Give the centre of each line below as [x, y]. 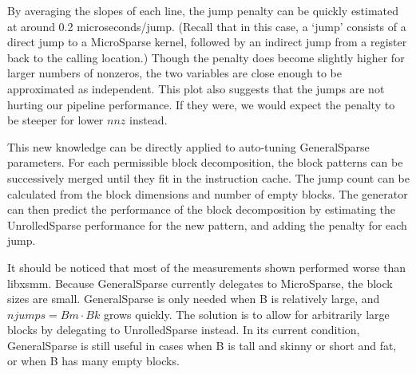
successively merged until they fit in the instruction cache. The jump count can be [208, 177]
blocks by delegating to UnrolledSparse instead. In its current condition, [184, 330]
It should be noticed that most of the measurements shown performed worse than [207, 267]
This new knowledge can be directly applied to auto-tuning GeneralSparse [188, 146]
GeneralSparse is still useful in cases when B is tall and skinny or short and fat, [202, 345]
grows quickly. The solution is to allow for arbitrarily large [246, 314]
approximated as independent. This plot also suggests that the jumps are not [196, 88]
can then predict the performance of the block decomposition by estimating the [201, 209]
